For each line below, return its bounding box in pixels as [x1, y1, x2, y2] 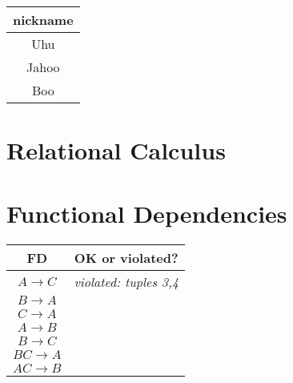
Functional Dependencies [6, 196, 287, 229]
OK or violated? [74, 248, 179, 267]
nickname [13, 10, 74, 30]
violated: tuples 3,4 [74, 272, 179, 291]
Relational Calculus [6, 134, 226, 167]
